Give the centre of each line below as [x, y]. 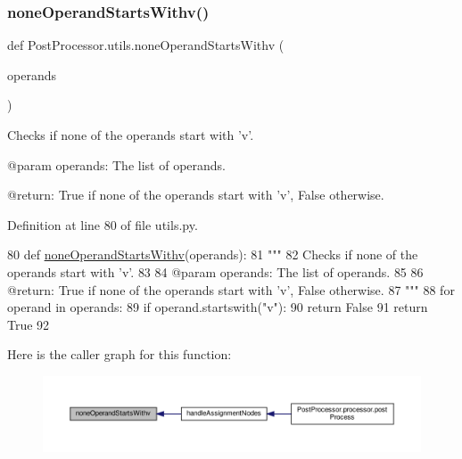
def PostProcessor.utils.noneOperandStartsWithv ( [146, 45]
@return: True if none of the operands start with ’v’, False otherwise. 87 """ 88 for [231, 289]
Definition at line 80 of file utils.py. [103, 224]
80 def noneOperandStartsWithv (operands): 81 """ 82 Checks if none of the [213, 254]
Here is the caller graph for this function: [120, 354]
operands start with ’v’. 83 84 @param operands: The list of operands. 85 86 [215, 271]
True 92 [29, 324]
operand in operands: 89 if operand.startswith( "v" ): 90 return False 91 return [218, 307]
